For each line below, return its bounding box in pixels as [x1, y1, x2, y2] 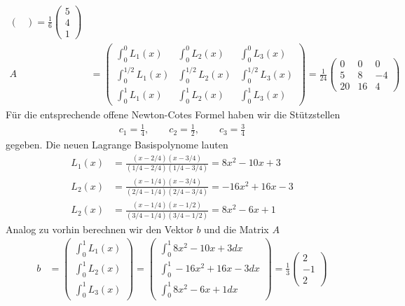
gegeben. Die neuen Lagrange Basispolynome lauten [6, 137, 228, 152]
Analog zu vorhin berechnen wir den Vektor [6, 221, 193, 236]
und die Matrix [204, 221, 269, 236]
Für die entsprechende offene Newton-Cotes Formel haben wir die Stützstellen [6, 107, 341, 122]
